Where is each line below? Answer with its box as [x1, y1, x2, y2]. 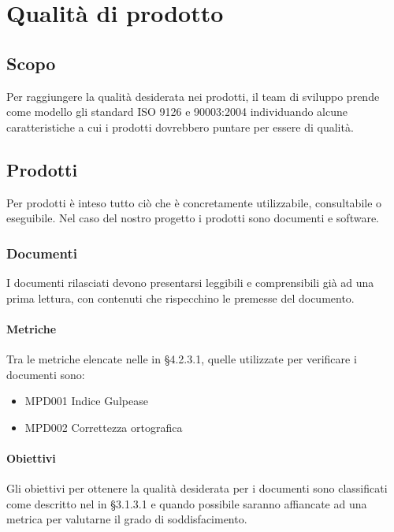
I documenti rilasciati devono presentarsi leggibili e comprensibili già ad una [6, 273, 374, 290]
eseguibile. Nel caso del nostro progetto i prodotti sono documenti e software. [6, 210, 380, 226]
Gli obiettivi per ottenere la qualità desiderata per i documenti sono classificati [6, 480, 388, 497]
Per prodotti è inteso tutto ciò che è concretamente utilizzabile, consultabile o [6, 194, 382, 210]
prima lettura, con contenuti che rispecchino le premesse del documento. [6, 289, 355, 306]
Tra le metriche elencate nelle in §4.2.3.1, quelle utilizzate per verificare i [6, 350, 357, 366]
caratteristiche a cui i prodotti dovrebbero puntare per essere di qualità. [6, 118, 354, 135]
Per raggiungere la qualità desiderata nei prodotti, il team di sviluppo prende [6, 87, 380, 104]
